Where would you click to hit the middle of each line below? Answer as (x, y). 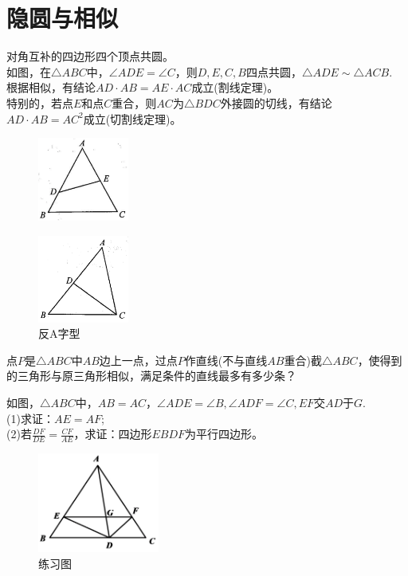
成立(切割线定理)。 (132, 118)
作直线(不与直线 (226, 360)
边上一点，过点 (138, 360)
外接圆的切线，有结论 (276, 102)
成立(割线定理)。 (235, 87)
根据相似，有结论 (51, 87)
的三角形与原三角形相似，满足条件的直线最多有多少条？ (151, 376)
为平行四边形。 (224, 434)
